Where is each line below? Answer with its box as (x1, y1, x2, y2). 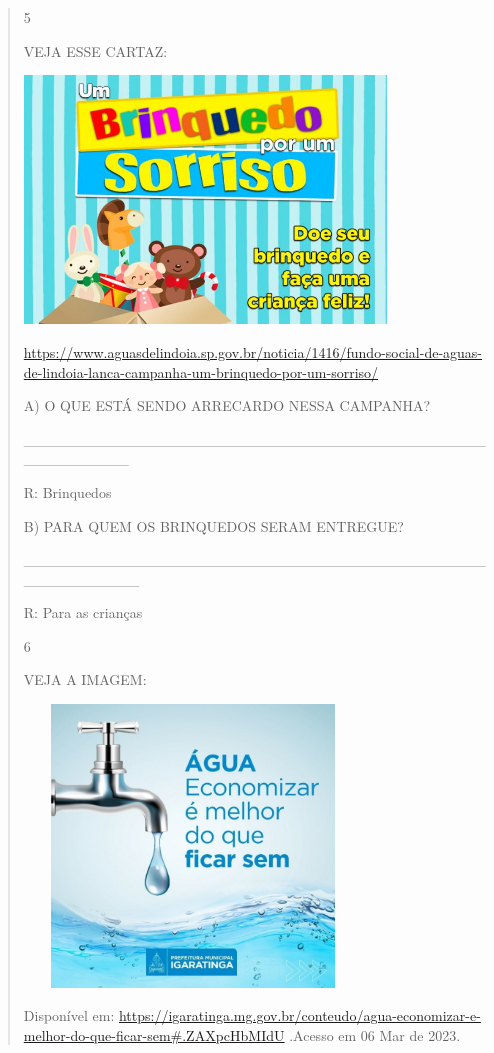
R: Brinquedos (23, 481, 112, 502)
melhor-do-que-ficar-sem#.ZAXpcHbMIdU (23, 1024, 285, 1045)
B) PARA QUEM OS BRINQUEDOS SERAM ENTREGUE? (23, 515, 404, 536)
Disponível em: (23, 1005, 115, 1026)
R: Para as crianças (23, 602, 143, 623)
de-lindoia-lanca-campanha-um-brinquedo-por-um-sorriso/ (23, 361, 379, 382)
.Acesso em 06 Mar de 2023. (289, 1024, 461, 1045)
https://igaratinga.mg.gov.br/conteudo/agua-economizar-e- (118, 1005, 481, 1026)
